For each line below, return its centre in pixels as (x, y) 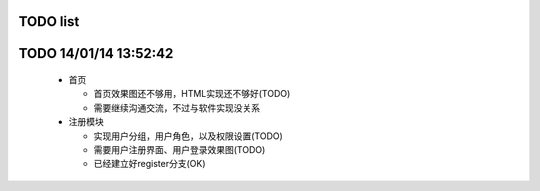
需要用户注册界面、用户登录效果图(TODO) (179, 149)
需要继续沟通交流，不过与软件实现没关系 (176, 107)
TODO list (49, 21)
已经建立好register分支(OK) (149, 164)
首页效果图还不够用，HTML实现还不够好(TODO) (192, 94)
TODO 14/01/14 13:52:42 (96, 53)
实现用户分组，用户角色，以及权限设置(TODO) (188, 136)
